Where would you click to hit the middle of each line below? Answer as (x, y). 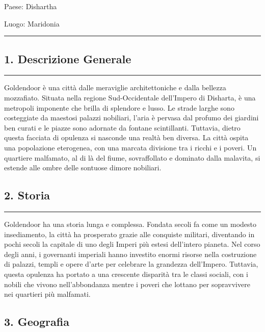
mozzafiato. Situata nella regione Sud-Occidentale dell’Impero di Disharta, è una (130, 97)
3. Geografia (37, 322)
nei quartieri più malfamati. (47, 294)
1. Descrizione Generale (68, 58)
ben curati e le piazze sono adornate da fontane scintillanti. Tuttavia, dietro (122, 127)
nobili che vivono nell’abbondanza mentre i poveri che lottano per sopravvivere (127, 284)
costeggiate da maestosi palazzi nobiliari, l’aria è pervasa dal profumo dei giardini (131, 118)
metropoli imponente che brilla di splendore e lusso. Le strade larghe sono (119, 107)
